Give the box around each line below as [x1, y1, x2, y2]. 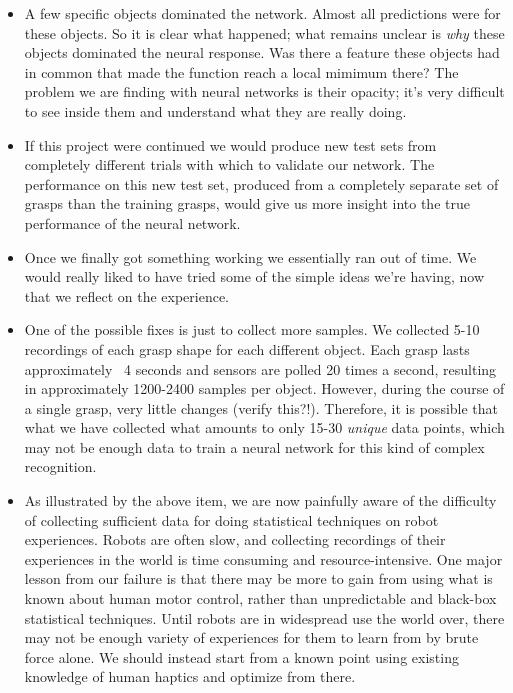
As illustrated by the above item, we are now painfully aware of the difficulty [24, 490, 497, 511]
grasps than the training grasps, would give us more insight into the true [24, 193, 470, 214]
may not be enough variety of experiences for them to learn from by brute [24, 627, 479, 648]
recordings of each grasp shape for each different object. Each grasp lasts [24, 338, 470, 359]
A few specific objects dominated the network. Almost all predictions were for [24, 3, 501, 23]
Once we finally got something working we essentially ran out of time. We [24, 246, 477, 267]
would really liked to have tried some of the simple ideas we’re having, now [24, 266, 484, 287]
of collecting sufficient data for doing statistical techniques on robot [24, 509, 439, 530]
